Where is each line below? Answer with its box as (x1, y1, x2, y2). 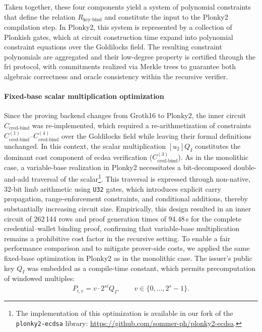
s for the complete (185, 213, 241, 224)
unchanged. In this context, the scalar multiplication (4, 140, 166, 151)
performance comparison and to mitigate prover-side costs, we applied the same (4, 243, 250, 253)
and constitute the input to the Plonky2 (104, 11, 228, 22)
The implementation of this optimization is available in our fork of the (16, 308, 233, 318)
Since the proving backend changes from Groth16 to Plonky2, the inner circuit (4, 110, 246, 121)
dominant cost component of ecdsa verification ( (4, 151, 153, 162)
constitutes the (194, 140, 241, 151)
